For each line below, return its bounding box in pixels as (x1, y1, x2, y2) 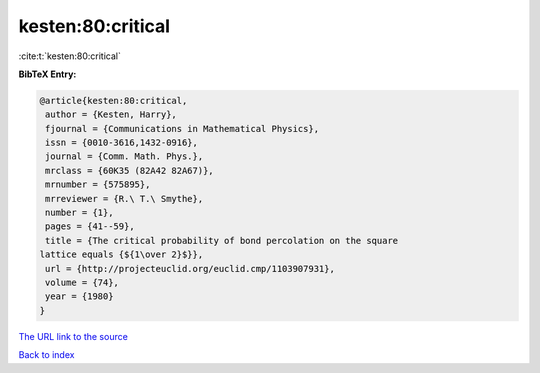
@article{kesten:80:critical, (39, 95, 188, 106)
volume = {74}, (45, 277, 120, 288)
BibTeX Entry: (18, 68, 77, 80)
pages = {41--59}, (45, 221, 135, 232)
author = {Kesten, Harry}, (45, 109, 177, 120)
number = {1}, (45, 207, 114, 219)
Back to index (18, 349, 75, 361)
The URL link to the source (18, 330, 129, 342)
